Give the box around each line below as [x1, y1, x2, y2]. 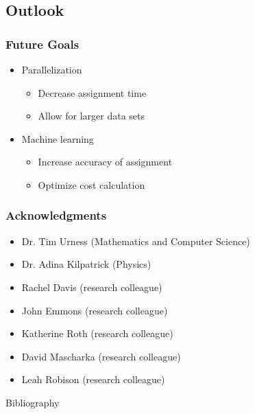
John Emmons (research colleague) [21, 303, 168, 317]
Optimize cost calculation [38, 177, 145, 192]
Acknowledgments [5, 207, 107, 224]
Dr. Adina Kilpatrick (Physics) [21, 257, 151, 271]
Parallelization [21, 62, 82, 76]
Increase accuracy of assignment [38, 154, 173, 169]
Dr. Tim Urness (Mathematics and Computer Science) [21, 233, 250, 248]
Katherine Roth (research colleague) [21, 326, 173, 341]
